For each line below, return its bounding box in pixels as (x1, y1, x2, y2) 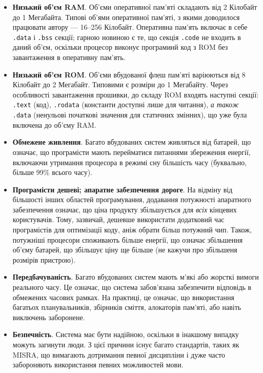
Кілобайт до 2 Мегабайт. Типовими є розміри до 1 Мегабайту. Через (12, 79, 228, 90)
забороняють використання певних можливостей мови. (12, 359, 184, 370)
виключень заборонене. (12, 311, 85, 322)
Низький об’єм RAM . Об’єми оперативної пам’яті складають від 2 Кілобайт (12, 2, 257, 12)
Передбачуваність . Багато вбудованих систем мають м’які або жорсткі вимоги (12, 271, 259, 282)
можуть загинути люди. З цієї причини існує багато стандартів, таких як (12, 339, 239, 349)
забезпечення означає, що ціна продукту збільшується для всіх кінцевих (12, 204, 237, 214)
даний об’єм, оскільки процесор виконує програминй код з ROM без (12, 42, 228, 52)
